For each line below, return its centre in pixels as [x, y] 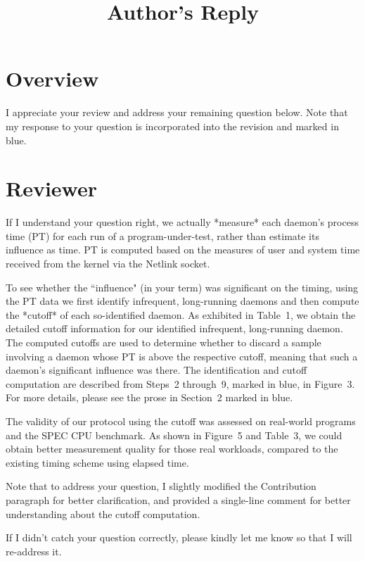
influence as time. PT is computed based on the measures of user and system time [183, 250]
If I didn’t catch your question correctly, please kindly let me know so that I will [179, 537]
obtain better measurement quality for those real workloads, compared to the [172, 449]
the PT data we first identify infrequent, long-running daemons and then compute [182, 301]
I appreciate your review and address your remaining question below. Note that [177, 112]
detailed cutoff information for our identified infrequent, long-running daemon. [174, 328]
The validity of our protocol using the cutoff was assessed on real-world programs [181, 421]
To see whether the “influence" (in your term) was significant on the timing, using [182, 287]
